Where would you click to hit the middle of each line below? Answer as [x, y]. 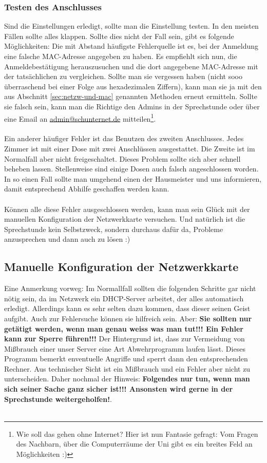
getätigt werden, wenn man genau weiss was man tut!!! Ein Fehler [124, 328]
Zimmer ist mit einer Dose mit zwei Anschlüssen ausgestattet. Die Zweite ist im [130, 148]
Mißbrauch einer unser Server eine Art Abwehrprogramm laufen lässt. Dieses [125, 348]
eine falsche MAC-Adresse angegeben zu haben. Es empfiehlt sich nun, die [121, 56]
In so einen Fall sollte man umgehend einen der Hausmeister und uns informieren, [133, 178]
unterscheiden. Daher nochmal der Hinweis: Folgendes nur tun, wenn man [127, 379]
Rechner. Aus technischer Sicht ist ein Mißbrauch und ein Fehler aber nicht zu [127, 368]
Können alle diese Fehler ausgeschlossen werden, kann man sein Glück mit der [127, 209]
